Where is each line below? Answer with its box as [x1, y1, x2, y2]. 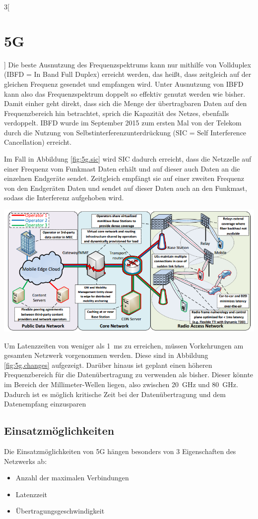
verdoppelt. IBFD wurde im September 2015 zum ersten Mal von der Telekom [4, 117, 242, 128]
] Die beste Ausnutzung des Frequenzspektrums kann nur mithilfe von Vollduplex [4, 59, 251, 69]
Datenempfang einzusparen [4, 399, 86, 409]
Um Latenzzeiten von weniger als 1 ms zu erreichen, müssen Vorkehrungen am [4, 340, 244, 350]
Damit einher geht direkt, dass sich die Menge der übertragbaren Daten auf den [4, 98, 247, 109]
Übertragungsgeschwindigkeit [15, 506, 105, 516]
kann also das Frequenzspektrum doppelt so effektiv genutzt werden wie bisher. [4, 88, 246, 99]
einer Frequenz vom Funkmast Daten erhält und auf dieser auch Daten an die [4, 163, 240, 173]
